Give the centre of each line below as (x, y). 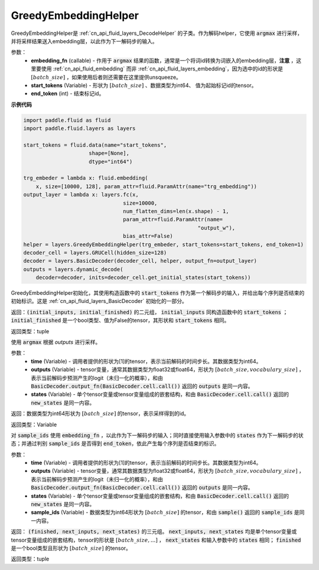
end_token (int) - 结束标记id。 (68, 94)
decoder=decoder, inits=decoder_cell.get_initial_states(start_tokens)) (143, 278)
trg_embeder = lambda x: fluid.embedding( (86, 178)
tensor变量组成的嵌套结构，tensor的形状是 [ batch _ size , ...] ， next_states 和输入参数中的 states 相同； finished (156, 540)
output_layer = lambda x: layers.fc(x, (81, 195)
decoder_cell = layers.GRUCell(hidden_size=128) (95, 252)
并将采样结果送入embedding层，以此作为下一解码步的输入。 (84, 41)
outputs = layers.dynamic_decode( (73, 269)
